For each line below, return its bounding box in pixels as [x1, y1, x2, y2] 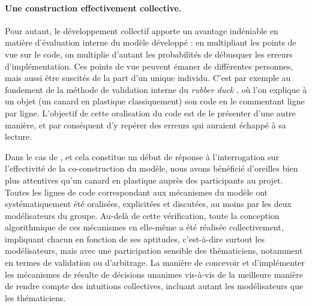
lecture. [5, 130, 32, 143]
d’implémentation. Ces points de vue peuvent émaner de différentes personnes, [5, 59, 293, 72]
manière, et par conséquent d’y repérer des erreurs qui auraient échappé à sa [5, 118, 286, 131]
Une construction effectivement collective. [5, 1, 182, 14]
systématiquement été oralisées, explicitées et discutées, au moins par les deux [5, 197, 292, 210]
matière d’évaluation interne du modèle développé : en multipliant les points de [5, 36, 296, 49]
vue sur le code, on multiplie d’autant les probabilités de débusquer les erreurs [5, 47, 293, 60]
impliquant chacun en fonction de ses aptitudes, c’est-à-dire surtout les [5, 232, 265, 245]
